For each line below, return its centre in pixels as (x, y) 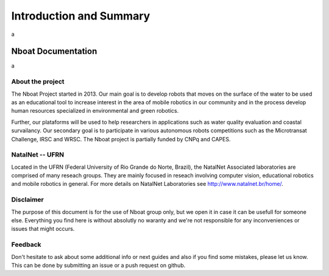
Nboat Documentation (54, 51)
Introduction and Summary (81, 16)
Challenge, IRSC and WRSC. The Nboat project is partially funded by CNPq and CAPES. (121, 139)
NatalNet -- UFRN (38, 155)
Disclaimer (27, 200)
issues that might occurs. (43, 229)
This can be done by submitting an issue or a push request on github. (98, 265)
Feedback (27, 245)
